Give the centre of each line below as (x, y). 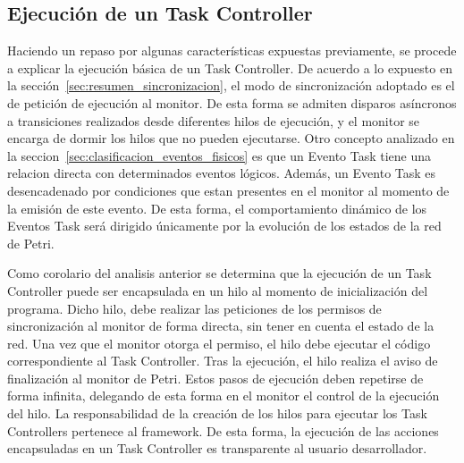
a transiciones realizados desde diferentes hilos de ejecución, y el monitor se (214, 120)
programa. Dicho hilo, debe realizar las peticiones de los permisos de (194, 308)
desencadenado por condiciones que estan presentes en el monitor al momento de (228, 190)
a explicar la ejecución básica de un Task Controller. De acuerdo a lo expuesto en (230, 67)
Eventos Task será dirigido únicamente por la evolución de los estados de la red (224, 226)
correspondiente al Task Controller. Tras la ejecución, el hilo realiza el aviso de (223, 361)
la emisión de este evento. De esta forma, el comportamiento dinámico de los (217, 208)
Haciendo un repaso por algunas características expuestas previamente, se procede (232, 51)
